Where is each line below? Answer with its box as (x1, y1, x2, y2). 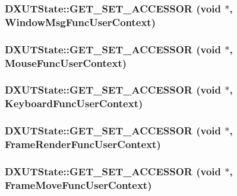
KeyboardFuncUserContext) (5, 96, 143, 111)
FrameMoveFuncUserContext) (5, 177, 152, 192)
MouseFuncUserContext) (5, 55, 127, 70)
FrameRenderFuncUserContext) (5, 137, 161, 152)
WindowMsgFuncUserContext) (5, 14, 156, 29)
